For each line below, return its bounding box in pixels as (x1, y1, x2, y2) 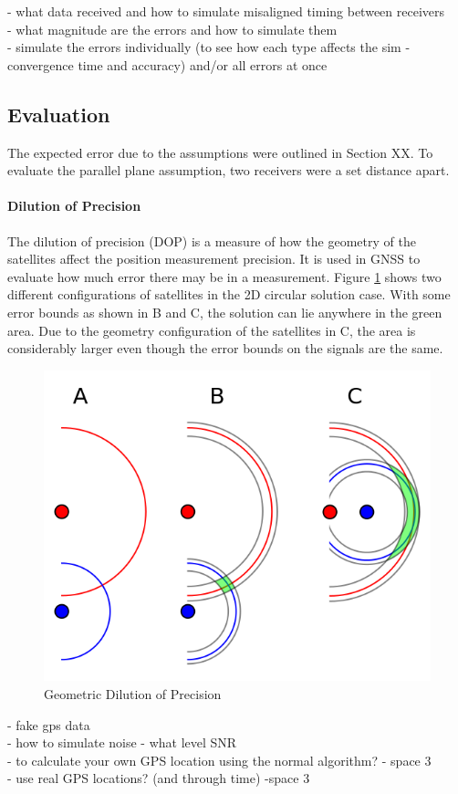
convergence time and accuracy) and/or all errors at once (7, 55, 328, 74)
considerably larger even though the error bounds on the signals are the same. (7, 339, 443, 358)
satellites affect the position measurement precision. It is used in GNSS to (7, 249, 421, 268)
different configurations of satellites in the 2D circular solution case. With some (7, 285, 451, 304)
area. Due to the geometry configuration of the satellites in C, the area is (7, 320, 416, 340)
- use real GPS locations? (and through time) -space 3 (7, 768, 310, 788)
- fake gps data (7, 715, 90, 734)
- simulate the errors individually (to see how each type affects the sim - (7, 37, 411, 57)
